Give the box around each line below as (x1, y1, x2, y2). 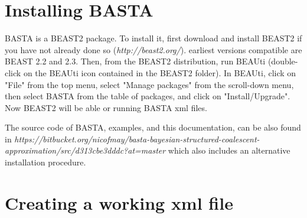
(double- (267, 55, 298, 67)
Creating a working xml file (5, 190, 233, 214)
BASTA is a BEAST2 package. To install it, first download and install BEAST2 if (5, 32, 302, 44)
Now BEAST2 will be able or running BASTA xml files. (5, 101, 207, 113)
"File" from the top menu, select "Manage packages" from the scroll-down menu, (5, 78, 294, 90)
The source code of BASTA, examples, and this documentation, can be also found (5, 121, 301, 134)
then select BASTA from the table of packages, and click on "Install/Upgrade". (5, 90, 290, 102)
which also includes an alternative (168, 144, 290, 157)
